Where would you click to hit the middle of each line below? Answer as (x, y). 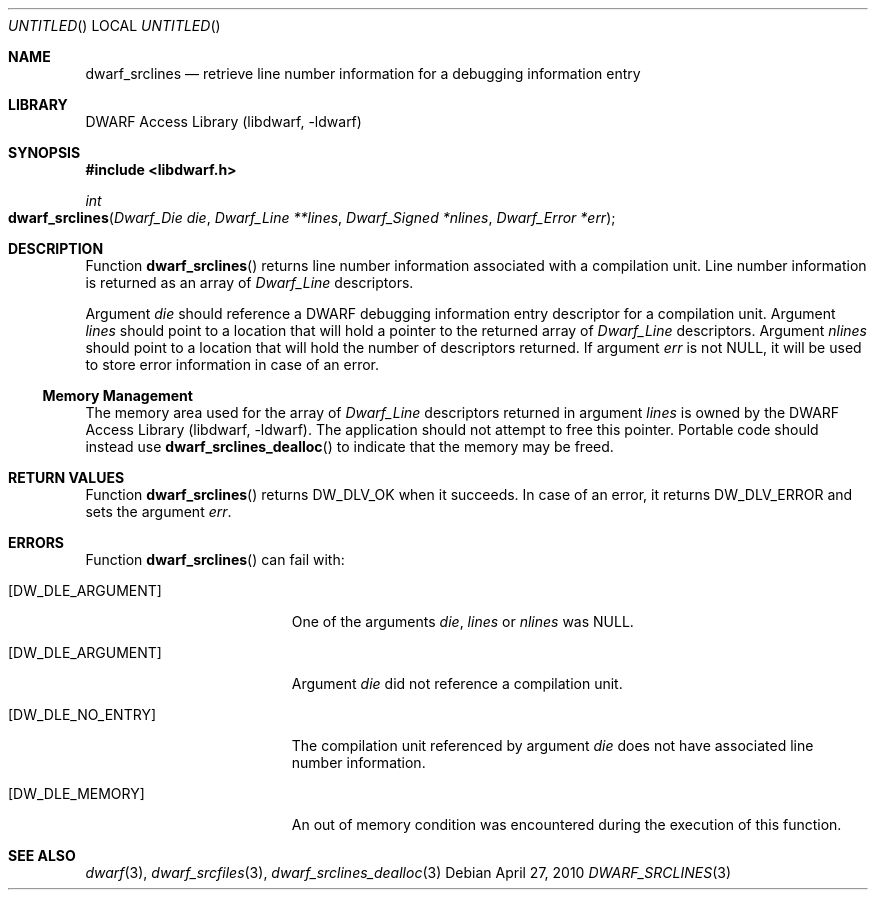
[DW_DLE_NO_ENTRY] (82, 714)
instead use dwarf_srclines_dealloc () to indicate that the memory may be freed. (349, 446)
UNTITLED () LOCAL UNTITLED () (114, 25)
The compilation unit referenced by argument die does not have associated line (552, 745)
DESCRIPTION (56, 248)
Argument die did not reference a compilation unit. (457, 683)
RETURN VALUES (66, 477)
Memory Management (117, 395)
